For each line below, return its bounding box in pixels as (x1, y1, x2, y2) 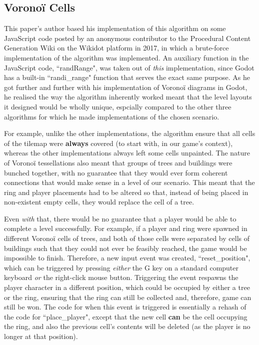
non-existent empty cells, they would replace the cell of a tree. (4, 196, 194, 207)
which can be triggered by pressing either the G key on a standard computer (4, 262, 239, 272)
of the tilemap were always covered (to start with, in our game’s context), (4, 137, 233, 148)
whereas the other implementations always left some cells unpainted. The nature (4, 147, 250, 158)
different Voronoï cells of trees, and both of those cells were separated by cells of (4, 233, 249, 243)
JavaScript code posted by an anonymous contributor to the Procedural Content (4, 32, 251, 43)
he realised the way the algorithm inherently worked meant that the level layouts (4, 91, 252, 102)
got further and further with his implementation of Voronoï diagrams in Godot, (4, 81, 247, 92)
